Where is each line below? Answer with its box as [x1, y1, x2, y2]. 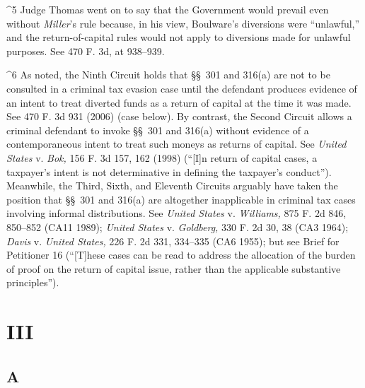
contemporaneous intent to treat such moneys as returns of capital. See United [6, 136, 347, 151]
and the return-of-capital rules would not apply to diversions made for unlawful [6, 30, 351, 45]
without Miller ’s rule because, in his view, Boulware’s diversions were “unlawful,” [6, 16, 360, 30]
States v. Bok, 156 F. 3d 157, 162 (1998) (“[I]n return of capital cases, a [6, 150, 318, 165]
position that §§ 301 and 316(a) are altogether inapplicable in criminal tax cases [6, 192, 356, 206]
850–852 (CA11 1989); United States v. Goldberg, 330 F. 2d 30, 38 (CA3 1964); [6, 219, 349, 234]
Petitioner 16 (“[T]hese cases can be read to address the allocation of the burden [6, 247, 356, 262]
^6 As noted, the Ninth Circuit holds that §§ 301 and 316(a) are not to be [6, 67, 330, 82]
